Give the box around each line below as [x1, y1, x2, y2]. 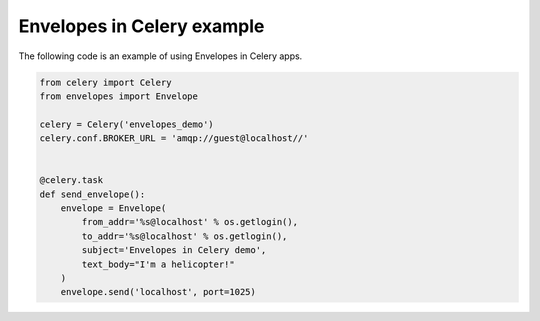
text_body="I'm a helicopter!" [81, 258, 235, 270]
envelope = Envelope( [60, 203, 167, 214]
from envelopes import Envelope [39, 90, 199, 102]
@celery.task [39, 175, 104, 186]
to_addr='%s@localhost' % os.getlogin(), [81, 230, 288, 242]
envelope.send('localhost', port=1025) [60, 286, 257, 298]
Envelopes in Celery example [18, 15, 265, 37]
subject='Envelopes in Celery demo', [81, 245, 267, 256]
